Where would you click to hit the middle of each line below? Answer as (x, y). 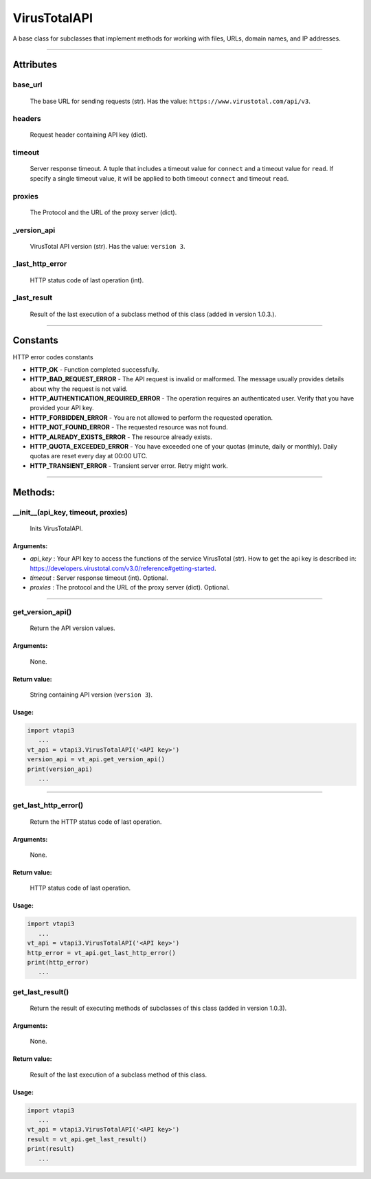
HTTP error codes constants (53, 357)
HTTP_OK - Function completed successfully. (94, 369)
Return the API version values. (73, 628)
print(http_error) (58, 962)
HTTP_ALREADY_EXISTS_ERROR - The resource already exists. (121, 437)
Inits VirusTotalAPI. (56, 528)
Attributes (35, 65)
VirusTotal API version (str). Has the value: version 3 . (108, 246)
